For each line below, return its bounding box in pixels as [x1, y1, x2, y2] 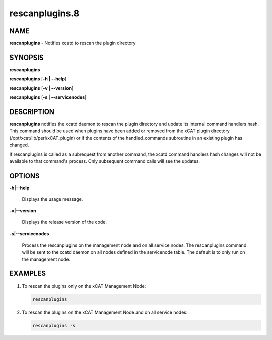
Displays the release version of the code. [22, 219, 107, 225]
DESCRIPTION [9, 107, 55, 116]
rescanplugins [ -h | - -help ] [9, 76, 67, 82]
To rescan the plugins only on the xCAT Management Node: [22, 282, 146, 289]
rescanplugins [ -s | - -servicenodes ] [9, 94, 87, 100]
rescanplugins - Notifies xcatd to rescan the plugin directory [9, 40, 136, 46]
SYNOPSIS [9, 53, 44, 62]
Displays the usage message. [22, 196, 83, 202]
